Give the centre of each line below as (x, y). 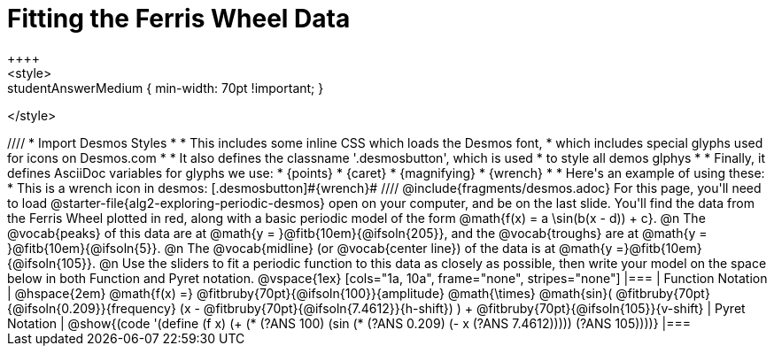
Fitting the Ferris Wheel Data (179, 19)
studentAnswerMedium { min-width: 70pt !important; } (166, 88)
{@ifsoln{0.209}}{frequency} (92, 308)
